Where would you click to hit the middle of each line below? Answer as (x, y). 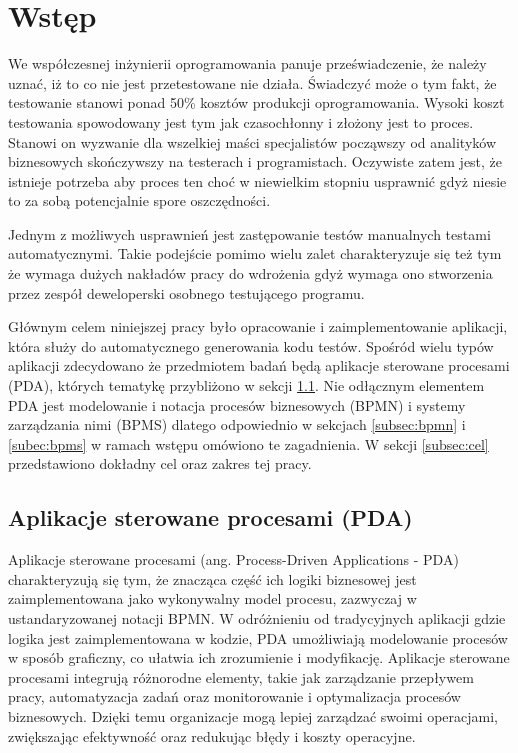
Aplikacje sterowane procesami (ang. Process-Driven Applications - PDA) (233, 559)
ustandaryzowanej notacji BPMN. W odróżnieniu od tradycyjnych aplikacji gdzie (257, 617)
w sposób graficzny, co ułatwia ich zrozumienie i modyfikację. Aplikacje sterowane (259, 657)
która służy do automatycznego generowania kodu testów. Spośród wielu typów (251, 345)
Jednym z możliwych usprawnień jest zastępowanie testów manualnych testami (249, 233)
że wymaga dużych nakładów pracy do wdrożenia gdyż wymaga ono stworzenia (250, 273)
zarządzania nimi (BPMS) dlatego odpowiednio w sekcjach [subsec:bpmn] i (237, 424)
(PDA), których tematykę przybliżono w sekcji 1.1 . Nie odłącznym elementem (246, 385)
